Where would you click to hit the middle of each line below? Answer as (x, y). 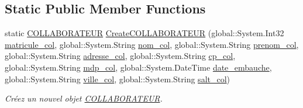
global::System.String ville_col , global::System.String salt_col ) (118, 79)
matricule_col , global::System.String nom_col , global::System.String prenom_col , (152, 44)
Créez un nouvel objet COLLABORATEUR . (84, 98)
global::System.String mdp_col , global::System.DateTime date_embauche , (138, 67)
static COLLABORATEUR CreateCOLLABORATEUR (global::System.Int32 (144, 33)
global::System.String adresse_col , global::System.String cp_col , (120, 56)
